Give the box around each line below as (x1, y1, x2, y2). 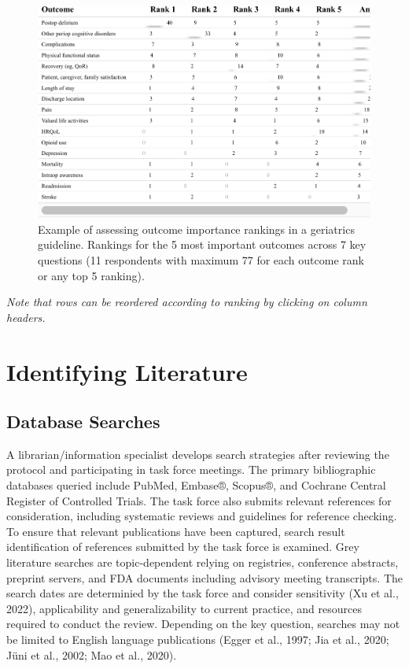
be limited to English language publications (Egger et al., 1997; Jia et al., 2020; (6, 631, 389, 648)
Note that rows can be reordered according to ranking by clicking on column (6, 294, 367, 310)
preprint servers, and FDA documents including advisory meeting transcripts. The (6, 569, 403, 586)
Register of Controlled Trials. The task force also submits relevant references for (6, 492, 392, 508)
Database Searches (6, 409, 160, 434)
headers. (6, 309, 46, 325)
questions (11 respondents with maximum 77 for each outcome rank (38, 251, 364, 268)
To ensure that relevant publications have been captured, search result (6, 523, 345, 539)
